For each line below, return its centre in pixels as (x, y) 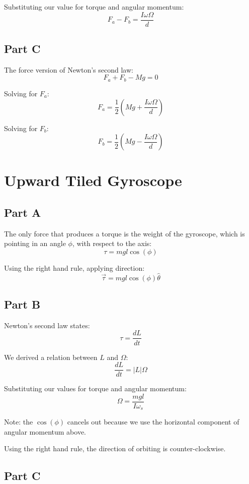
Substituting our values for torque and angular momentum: (95, 388)
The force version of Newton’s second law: (69, 69)
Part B (22, 304)
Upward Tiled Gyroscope (93, 180)
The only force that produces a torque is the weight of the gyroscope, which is (124, 233)
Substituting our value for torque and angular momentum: (94, 7)
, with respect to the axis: (112, 243)
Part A (23, 212)
